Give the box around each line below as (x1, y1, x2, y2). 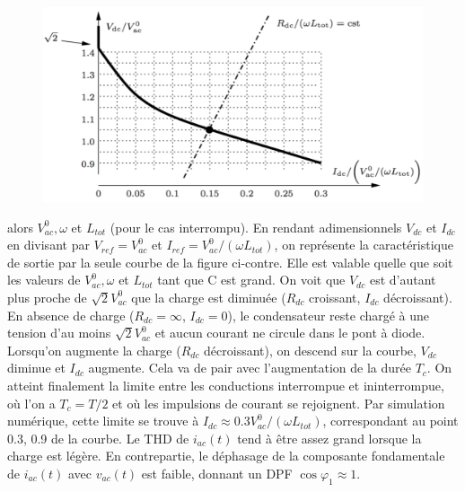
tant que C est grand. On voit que (157, 270, 346, 289)
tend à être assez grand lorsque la (237, 428, 422, 447)
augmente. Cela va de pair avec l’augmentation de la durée (88, 358, 411, 377)
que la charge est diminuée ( (131, 287, 286, 306)
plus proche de (7, 287, 87, 306)
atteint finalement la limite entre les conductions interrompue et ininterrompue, (7, 375, 444, 394)
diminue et (7, 358, 66, 377)
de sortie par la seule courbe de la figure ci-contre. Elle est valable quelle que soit (7, 252, 453, 271)
